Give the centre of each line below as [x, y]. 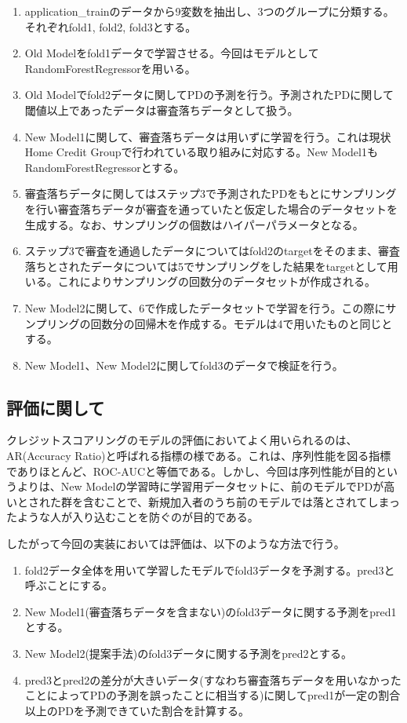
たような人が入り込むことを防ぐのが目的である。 [133, 517]
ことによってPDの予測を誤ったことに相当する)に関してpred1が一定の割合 [213, 695]
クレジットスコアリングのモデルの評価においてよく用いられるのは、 [182, 440]
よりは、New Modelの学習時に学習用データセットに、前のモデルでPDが [200, 486]
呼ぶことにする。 [69, 585]
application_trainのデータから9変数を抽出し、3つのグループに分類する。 [209, 11]
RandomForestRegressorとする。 [105, 167]
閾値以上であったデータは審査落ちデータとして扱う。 [162, 110]
